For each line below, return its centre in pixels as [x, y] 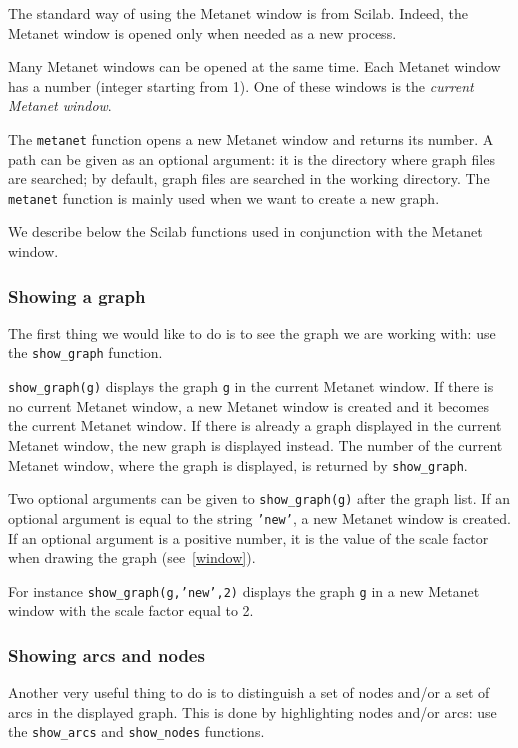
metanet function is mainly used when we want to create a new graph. [224, 197]
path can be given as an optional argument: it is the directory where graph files [251, 158]
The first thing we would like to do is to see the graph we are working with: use [252, 332]
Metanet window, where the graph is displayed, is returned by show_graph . [238, 464]
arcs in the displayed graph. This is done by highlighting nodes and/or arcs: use [252, 711]
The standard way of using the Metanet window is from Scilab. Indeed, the [238, 13]
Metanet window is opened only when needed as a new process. [202, 32]
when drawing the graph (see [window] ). [132, 557]
